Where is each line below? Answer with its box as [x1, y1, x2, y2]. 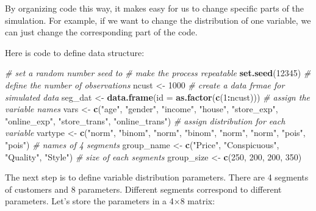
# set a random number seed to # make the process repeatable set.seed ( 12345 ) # [5, 66, 311, 79]
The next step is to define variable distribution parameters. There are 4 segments [5, 171, 309, 184]
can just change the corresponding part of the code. [5, 26, 198, 38]
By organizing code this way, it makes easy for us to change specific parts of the [5, 2, 304, 14]
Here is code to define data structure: [5, 46, 145, 59]
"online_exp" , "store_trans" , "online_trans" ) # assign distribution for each [5, 114, 285, 127]
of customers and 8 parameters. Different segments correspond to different [5, 182, 282, 195]
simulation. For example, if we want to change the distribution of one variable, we [5, 13, 311, 26]
